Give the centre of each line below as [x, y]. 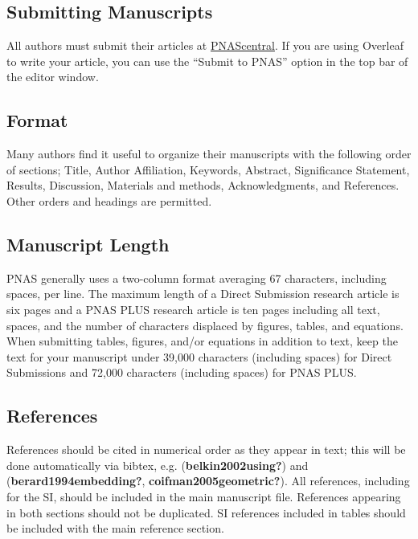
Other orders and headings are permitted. [109, 200]
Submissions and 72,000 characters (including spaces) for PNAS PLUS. [182, 372]
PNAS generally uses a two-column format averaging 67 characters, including [197, 278]
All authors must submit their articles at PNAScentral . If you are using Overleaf [205, 45]
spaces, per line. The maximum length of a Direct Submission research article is [203, 294]
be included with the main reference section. [115, 528]
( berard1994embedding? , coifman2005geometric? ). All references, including [208, 481]
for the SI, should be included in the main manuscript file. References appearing [204, 496]
